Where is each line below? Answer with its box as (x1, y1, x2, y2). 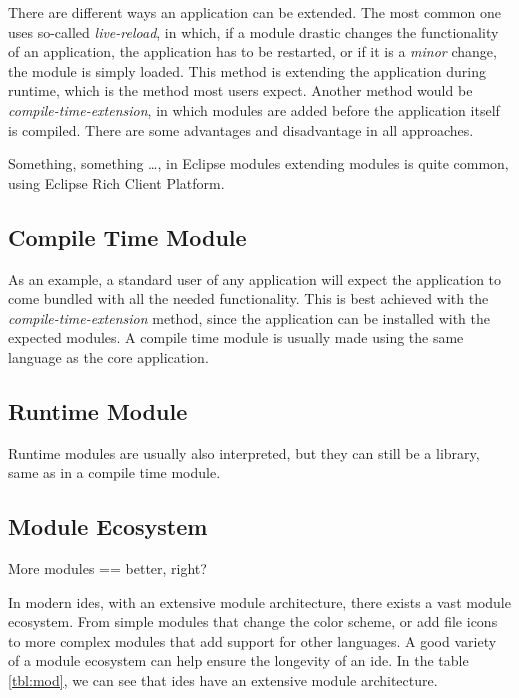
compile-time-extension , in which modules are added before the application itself (8, 99, 500, 120)
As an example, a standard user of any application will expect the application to (8, 268, 502, 289)
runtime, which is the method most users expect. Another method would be (8, 80, 473, 101)
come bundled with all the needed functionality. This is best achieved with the (8, 288, 489, 309)
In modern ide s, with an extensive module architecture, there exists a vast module (8, 591, 511, 612)
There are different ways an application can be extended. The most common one (8, 2, 501, 22)
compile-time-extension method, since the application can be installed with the (8, 307, 490, 328)
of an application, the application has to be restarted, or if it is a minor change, (8, 41, 497, 62)
